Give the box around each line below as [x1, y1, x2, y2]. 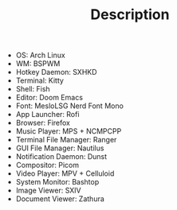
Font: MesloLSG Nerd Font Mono [15, 101, 124, 111]
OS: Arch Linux [15, 50, 65, 60]
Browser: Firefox [15, 118, 70, 128]
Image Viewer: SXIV [15, 185, 81, 196]
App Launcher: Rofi [15, 110, 80, 119]
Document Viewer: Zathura [15, 194, 105, 204]
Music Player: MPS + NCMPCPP [15, 126, 122, 136]
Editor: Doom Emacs [15, 93, 84, 103]
